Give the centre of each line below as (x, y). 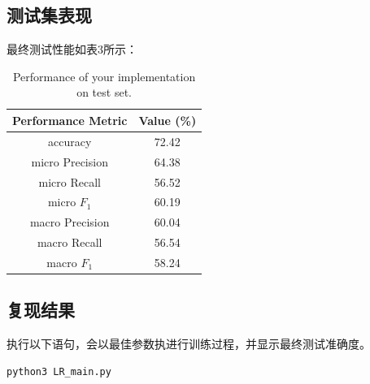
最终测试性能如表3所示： (72, 49)
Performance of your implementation (104, 76)
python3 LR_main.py (59, 371)
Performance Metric (70, 120)
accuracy (70, 141)
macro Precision (70, 222)
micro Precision (70, 161)
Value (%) (168, 120)
